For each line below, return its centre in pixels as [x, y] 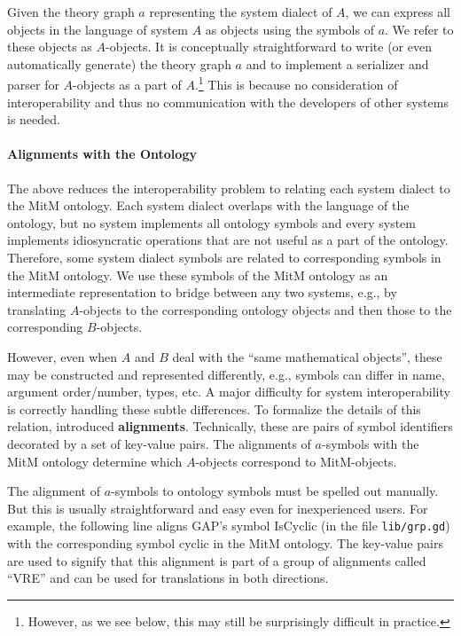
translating [37, 309]
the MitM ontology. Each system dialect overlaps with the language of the [208, 205]
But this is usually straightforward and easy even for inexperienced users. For [218, 508]
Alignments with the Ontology [102, 154]
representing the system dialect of [241, 12]
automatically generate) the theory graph [119, 63]
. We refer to [419, 29]
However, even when [63, 356]
